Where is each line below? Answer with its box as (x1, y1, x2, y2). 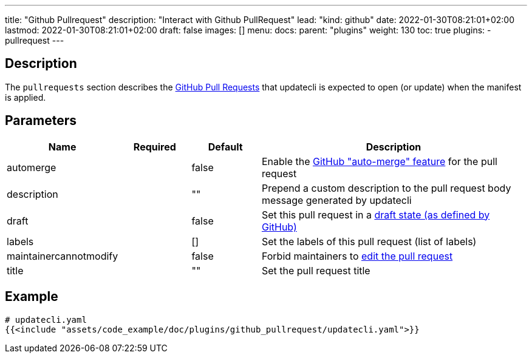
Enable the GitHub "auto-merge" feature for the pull (261, 155, 497, 167)
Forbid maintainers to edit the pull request (261, 249, 453, 262)
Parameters (5, 113, 77, 129)
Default (208, 140, 243, 153)
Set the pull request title (261, 264, 370, 277)
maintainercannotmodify (7, 249, 118, 262)
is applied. (5, 92, 46, 103)
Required (133, 140, 176, 153)
